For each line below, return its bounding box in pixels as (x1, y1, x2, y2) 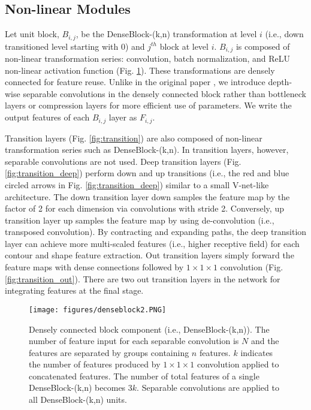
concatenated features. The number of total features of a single (29, 369, 259, 382)
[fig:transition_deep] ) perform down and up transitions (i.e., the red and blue (5, 167, 289, 179)
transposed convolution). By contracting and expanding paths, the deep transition (5, 225, 307, 238)
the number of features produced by (29, 358, 161, 370)
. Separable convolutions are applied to (137, 381, 279, 394)
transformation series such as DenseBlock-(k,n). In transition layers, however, (5, 143, 289, 156)
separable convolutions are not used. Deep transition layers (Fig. (5, 155, 241, 167)
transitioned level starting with (5, 40, 119, 52)
